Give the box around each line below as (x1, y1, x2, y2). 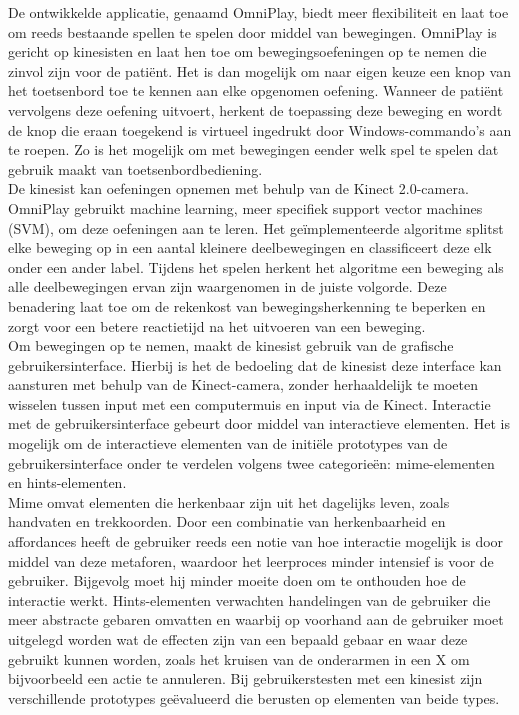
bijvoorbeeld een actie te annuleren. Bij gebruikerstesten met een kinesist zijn (8, 668, 483, 689)
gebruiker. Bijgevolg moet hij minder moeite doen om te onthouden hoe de (8, 570, 466, 591)
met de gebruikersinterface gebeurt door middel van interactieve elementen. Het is (8, 413, 511, 434)
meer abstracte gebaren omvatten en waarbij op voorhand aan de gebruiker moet (8, 609, 504, 630)
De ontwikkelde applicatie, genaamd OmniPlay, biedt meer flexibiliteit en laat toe (8, 2, 509, 22)
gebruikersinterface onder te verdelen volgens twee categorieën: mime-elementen (8, 452, 495, 473)
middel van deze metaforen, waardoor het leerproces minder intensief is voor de (8, 550, 494, 571)
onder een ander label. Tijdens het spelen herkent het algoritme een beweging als (8, 256, 504, 277)
